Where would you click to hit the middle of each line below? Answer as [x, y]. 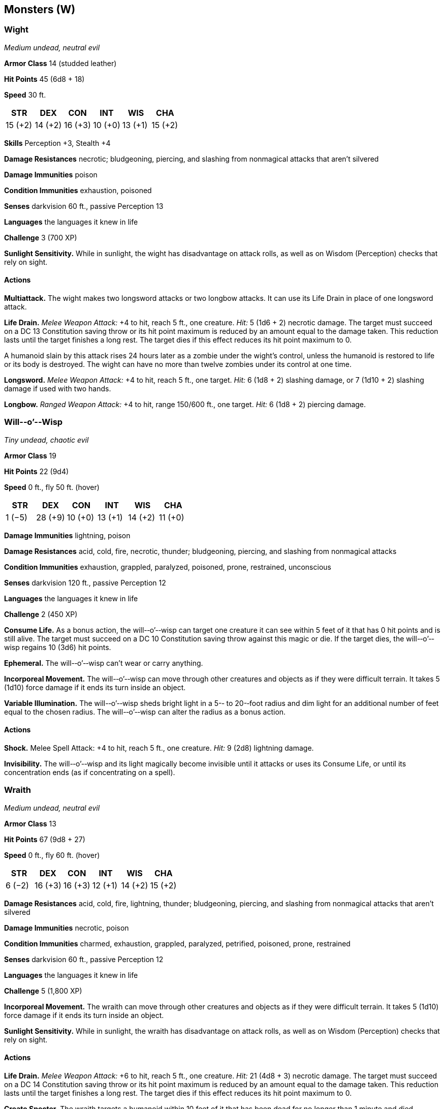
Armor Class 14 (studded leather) [60, 63]
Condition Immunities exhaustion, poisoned [78, 190]
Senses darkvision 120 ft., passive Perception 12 [85, 582]
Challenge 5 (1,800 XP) [43, 991]
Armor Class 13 [30, 823]
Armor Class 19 [30, 455]
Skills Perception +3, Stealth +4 [57, 143]
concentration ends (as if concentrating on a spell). [90, 772]
